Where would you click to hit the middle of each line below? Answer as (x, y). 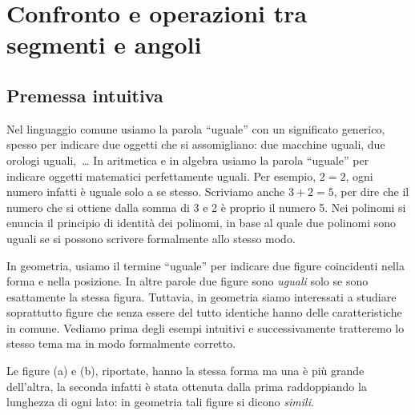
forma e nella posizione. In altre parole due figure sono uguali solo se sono (187, 281)
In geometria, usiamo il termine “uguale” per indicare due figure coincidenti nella (205, 265)
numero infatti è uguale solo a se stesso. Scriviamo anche (146, 192)
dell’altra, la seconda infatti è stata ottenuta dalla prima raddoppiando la (187, 386)
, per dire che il (371, 192)
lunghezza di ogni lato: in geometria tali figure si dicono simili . (160, 402)
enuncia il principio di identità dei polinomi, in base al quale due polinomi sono (201, 223)
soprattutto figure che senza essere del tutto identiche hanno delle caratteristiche (204, 312)
